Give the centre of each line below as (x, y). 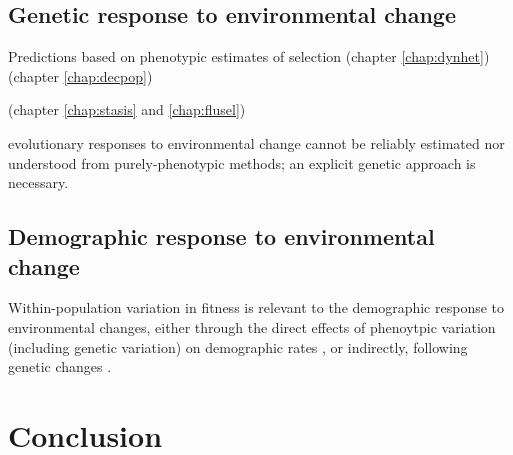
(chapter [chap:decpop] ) (80, 75)
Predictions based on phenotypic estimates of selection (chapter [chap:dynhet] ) (249, 56)
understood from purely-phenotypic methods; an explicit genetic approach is (242, 162)
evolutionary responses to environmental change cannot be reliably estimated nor (256, 142)
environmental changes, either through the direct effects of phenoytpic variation (252, 326)
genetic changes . (60, 366)
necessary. (38, 182)
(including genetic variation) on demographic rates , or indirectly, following (238, 346)
